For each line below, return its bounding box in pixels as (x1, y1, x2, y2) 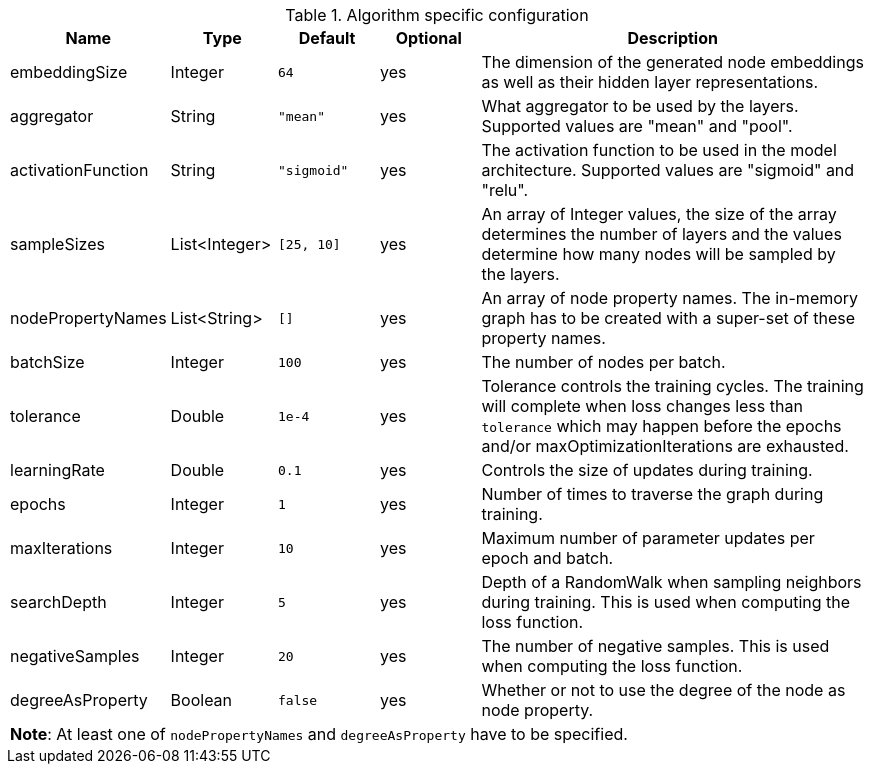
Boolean (170, 690, 233, 710)
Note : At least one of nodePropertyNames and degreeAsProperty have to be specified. (10, 724, 628, 744)
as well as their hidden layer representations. (481, 72, 819, 92)
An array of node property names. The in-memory (481, 288, 859, 308)
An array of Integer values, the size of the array (481, 204, 837, 224)
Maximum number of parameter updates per (481, 528, 815, 548)
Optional (395, 28, 462, 48)
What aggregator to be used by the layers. (481, 96, 799, 116)
